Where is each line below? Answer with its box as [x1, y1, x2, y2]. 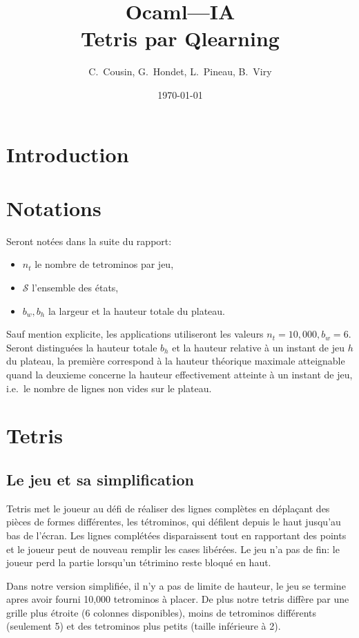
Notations [6, 193, 101, 222]
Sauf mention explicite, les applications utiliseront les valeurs [6, 327, 264, 341]
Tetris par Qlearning [81, 24, 280, 52]
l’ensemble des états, [32, 280, 119, 294]
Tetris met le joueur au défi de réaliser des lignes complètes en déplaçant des [6, 501, 330, 515]
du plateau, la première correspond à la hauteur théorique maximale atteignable [6, 354, 345, 368]
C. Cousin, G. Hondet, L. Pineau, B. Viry [88, 64, 272, 79]
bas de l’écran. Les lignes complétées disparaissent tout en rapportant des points [6, 528, 347, 542]
